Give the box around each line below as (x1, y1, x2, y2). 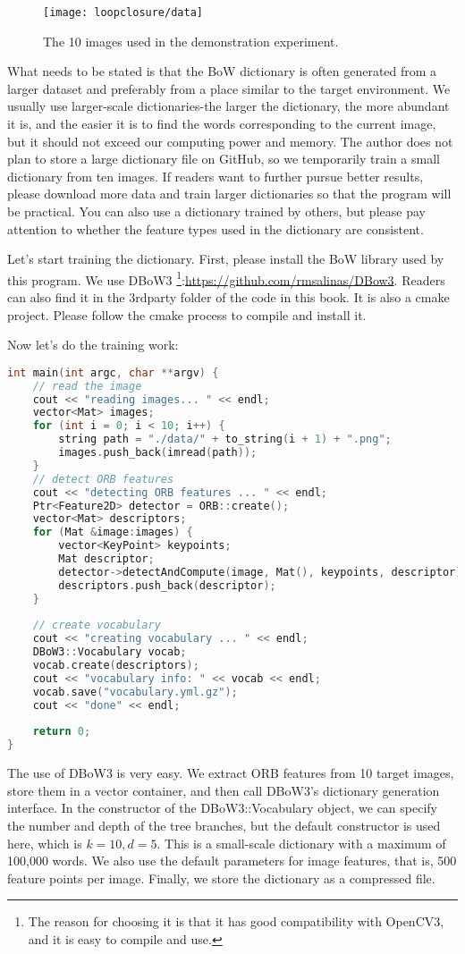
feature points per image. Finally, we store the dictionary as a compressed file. (7, 868, 435, 887)
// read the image (32, 379, 142, 393)
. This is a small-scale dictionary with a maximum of (156, 833, 446, 852)
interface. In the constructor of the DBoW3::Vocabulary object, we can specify (7, 798, 437, 817)
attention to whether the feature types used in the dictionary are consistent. (7, 219, 424, 238)
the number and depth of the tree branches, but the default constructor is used (7, 815, 441, 834)
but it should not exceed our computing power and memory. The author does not (7, 131, 453, 150)
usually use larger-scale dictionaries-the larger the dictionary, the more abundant (7, 97, 450, 115)
